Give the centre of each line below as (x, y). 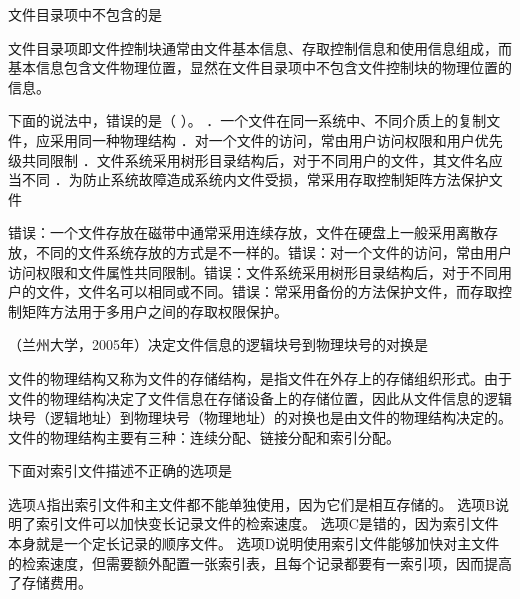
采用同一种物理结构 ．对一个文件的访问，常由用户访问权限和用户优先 (276, 139)
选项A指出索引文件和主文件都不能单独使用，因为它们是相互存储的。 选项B (252, 503)
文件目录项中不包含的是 (85, 14)
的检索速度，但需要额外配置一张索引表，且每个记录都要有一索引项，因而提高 (260, 562)
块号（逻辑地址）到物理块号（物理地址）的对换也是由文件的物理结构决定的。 (260, 417)
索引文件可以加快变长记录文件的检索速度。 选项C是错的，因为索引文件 (267, 523)
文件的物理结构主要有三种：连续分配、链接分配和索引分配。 (204, 436)
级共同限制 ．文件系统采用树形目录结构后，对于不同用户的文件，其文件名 (248, 159)
